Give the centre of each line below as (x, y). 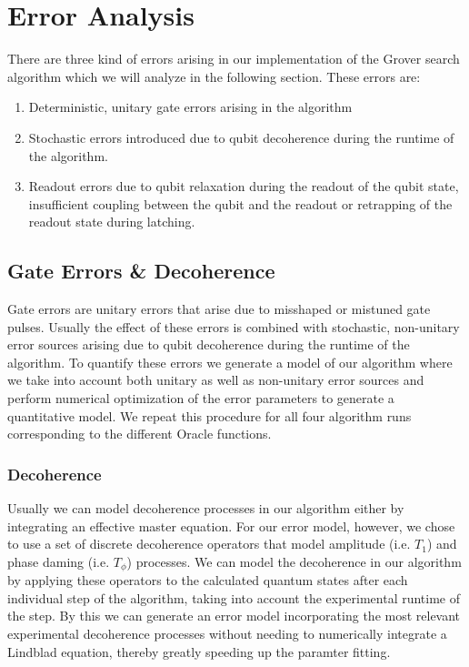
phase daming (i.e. (59, 561)
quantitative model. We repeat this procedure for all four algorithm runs (210, 415)
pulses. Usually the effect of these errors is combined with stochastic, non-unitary (234, 326)
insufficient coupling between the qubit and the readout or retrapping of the (240, 203)
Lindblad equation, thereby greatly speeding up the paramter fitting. (199, 651)
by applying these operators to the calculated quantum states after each (208, 580)
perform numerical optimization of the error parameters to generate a (201, 398)
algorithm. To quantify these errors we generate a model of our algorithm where (230, 362)
